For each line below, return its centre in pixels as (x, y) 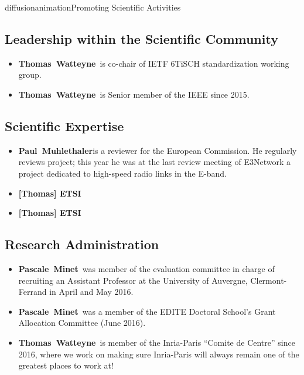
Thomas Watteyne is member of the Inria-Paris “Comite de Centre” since (157, 342)
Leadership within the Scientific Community (141, 38)
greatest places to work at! (66, 365)
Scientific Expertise (64, 125)
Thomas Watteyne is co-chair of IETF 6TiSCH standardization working (154, 63)
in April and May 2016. (91, 292)
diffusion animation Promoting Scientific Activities (93, 7)
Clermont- (269, 280)
